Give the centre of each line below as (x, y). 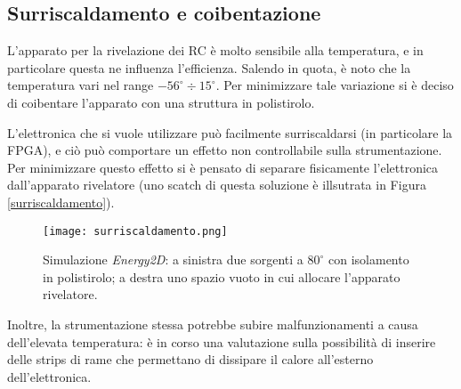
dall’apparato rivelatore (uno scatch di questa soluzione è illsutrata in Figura (217, 185)
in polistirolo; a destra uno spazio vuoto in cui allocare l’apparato (222, 276)
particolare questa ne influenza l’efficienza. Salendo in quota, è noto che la (209, 67)
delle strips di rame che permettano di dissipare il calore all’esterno (190, 359)
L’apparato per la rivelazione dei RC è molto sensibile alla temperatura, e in (215, 50)
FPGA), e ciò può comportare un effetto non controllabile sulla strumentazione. (225, 150)
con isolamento (369, 259)
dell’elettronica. (49, 376)
